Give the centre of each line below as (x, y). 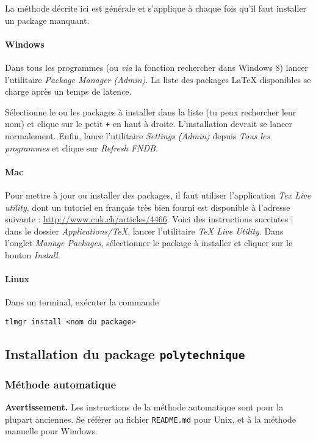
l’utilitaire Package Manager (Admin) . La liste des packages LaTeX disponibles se (158, 79)
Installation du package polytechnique (125, 354)
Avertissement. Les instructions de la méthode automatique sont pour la (144, 407)
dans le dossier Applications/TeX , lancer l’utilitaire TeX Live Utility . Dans (144, 231)
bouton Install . (33, 254)
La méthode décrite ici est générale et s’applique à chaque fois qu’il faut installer (156, 8)
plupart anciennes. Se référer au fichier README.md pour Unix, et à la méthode (150, 419)
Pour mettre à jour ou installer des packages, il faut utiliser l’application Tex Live (158, 195)
